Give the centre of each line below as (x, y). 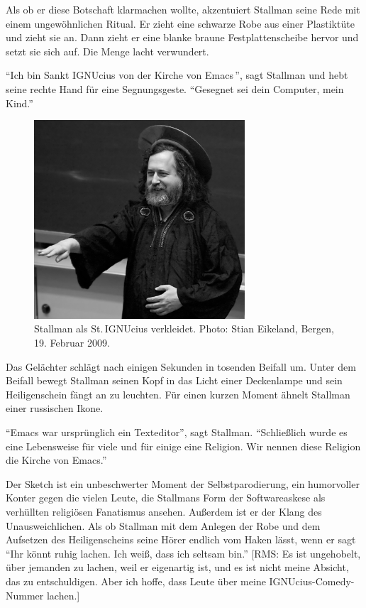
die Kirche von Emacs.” (56, 460)
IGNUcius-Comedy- (312, 581)
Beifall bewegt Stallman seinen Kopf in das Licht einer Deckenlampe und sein (174, 380)
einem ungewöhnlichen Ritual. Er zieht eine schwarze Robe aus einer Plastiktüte (180, 23)
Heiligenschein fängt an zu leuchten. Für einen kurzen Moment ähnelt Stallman (178, 394)
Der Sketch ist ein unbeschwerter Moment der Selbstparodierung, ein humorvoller (183, 483)
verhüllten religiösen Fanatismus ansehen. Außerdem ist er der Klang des (164, 511)
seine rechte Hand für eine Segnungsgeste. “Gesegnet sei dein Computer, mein (175, 88)
